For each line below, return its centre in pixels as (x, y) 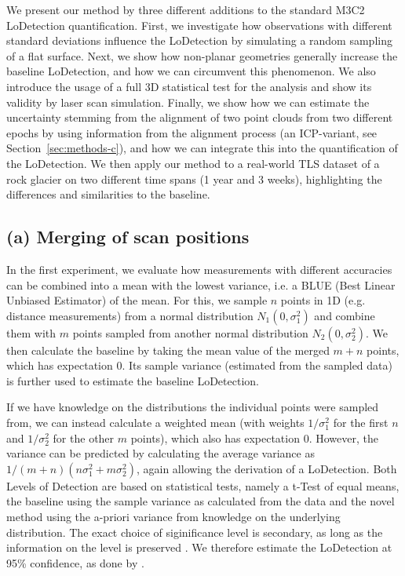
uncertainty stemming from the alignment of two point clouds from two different (200, 117)
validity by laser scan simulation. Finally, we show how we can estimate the (188, 102)
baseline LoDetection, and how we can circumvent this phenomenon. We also (191, 71)
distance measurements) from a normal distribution (130, 315)
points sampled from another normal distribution (190, 332)
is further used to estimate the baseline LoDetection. (133, 380)
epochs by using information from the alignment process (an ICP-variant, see (192, 132)
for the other (84, 437)
